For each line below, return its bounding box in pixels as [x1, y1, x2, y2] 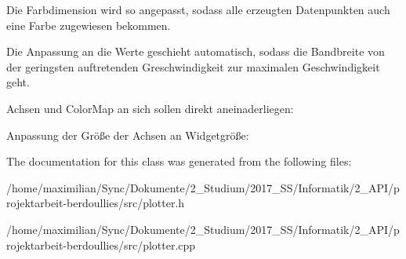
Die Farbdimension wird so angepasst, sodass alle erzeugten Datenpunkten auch [6, 2, 390, 17]
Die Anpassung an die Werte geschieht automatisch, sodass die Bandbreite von [6, 43, 385, 60]
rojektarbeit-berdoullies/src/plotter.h [6, 195, 185, 211]
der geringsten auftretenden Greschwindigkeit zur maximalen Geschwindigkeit [6, 58, 380, 75]
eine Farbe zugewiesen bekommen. [6, 16, 171, 33]
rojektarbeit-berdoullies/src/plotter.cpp [6, 236, 196, 253]
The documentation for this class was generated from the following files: [6, 153, 352, 170]
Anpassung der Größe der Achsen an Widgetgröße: [6, 126, 249, 143]
